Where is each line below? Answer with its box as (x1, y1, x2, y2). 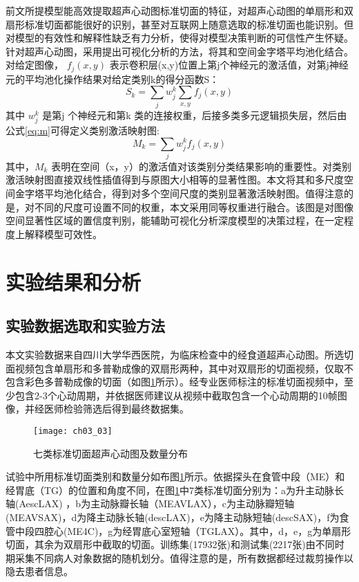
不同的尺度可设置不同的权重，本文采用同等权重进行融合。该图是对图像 (34, 199, 353, 214)
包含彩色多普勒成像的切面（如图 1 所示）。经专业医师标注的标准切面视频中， (6, 374, 344, 389)
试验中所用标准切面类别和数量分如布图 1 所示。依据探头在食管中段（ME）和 (6, 469, 345, 484)
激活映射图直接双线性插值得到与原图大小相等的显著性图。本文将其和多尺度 (6, 172, 344, 187)
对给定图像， (6, 57, 64, 72)
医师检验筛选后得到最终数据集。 (43, 401, 189, 416)
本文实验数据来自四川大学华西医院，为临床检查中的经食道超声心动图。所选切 (6, 347, 353, 361)
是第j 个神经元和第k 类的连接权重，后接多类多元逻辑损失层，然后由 (42, 107, 347, 122)
